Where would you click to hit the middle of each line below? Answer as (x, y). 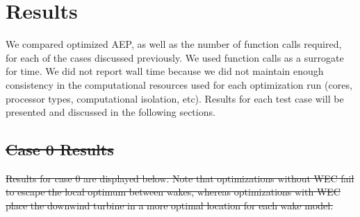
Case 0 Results (60, 149)
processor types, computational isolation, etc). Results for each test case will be (175, 98)
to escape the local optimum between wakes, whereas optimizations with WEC (173, 192)
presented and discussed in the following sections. (111, 112)
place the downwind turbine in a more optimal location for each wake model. (170, 206)
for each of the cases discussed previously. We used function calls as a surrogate (175, 57)
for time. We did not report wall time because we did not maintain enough (165, 71)
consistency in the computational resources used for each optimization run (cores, (179, 84)
